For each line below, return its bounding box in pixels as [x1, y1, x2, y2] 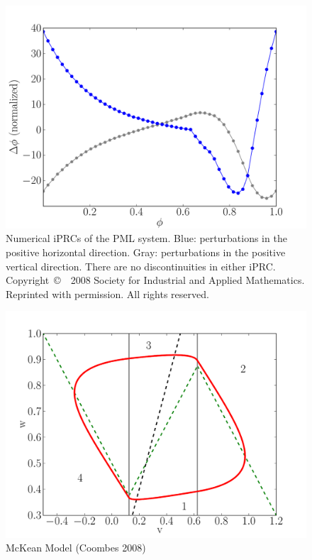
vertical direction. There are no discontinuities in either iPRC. [6, 258, 276, 273]
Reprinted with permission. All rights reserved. [6, 286, 209, 301]
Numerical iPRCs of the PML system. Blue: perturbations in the [6, 231, 287, 246]
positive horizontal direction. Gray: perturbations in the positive [6, 245, 286, 260]
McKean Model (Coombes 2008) [6, 540, 146, 555]
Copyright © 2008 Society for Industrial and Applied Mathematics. [6, 273, 305, 287]
